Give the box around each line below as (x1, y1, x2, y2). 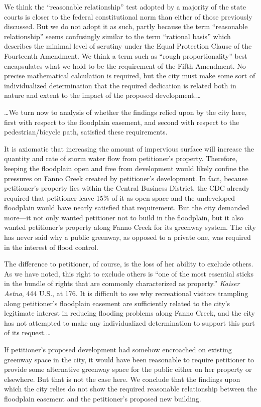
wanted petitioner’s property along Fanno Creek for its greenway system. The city (4, 222, 256, 232)
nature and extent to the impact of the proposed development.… (4, 90, 201, 100)
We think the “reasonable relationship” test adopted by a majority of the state (4, 2, 246, 12)
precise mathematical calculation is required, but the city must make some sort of (4, 70, 255, 81)
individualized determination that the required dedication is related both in (4, 80, 236, 90)
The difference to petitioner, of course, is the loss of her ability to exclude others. (4, 258, 253, 269)
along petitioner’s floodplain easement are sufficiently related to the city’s (4, 298, 230, 308)
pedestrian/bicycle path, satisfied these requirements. (4, 126, 168, 137)
